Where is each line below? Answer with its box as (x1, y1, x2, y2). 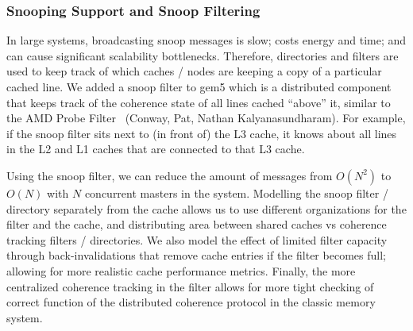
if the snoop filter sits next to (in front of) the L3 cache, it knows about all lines (6, 125, 397, 141)
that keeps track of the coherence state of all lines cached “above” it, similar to (6, 94, 391, 110)
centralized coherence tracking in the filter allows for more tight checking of (6, 278, 374, 294)
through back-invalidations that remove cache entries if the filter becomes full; (6, 247, 386, 264)
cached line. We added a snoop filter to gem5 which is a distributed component (6, 79, 392, 94)
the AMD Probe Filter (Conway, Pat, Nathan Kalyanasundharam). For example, (6, 110, 406, 126)
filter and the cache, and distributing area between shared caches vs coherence (6, 216, 387, 233)
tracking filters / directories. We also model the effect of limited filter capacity (6, 231, 388, 248)
